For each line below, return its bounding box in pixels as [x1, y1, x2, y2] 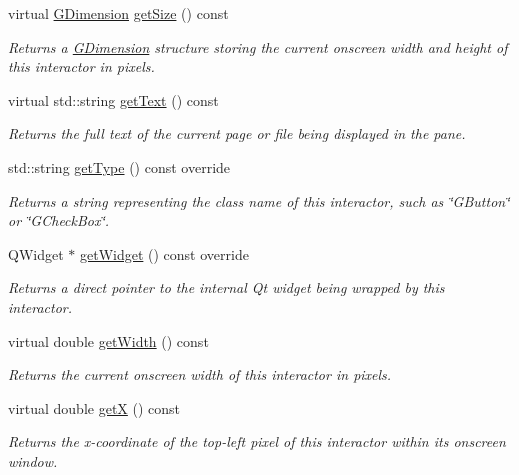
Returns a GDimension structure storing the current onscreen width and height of [8, 36, 508, 57]
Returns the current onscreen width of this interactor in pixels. [8, 364, 392, 385]
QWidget [8, 243, 64, 264]
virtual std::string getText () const [8, 89, 219, 110]
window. [8, 450, 58, 471]
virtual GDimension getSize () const [8, 3, 229, 23]
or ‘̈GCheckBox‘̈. [8, 210, 110, 231]
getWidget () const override [79, 243, 249, 264]
